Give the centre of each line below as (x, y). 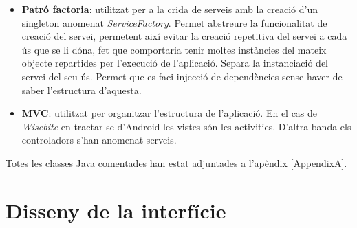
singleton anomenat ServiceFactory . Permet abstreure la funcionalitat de (174, 22)
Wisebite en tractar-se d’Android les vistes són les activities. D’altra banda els (186, 126)
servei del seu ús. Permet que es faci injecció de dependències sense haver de (182, 76)
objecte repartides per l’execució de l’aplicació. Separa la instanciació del (175, 63)
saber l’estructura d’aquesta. (82, 90)
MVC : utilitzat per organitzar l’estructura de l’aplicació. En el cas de (170, 113)
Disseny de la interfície (116, 210)
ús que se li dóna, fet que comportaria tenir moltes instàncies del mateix (174, 49)
